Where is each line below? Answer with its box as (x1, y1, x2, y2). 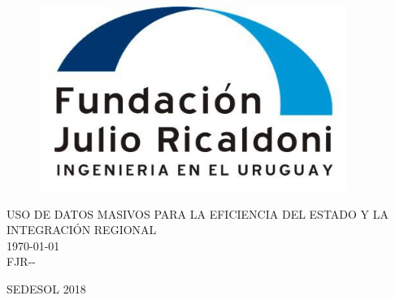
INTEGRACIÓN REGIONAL (7, 221, 157, 238)
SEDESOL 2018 (7, 280, 86, 297)
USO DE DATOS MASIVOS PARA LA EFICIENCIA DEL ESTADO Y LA (7, 205, 389, 222)
